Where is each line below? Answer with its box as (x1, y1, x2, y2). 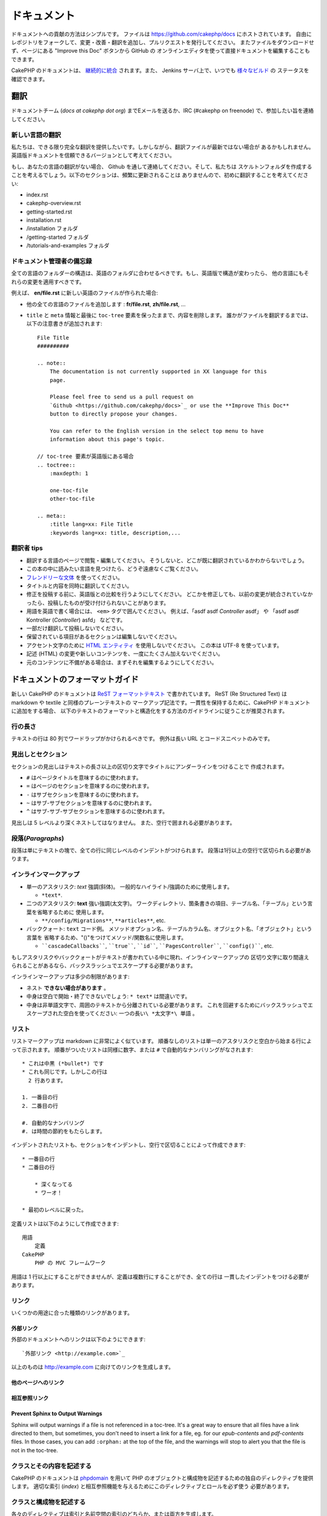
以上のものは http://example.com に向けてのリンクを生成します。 (11, 1363, 174, 1370)
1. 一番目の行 (22, 1094, 59, 1101)
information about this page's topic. (49, 436, 165, 443)
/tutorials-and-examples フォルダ (26, 242, 110, 249)
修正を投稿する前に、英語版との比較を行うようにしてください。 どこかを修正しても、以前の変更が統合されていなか (26, 591, 313, 598)
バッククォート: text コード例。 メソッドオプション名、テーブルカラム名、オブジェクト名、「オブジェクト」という (26, 925, 312, 933)
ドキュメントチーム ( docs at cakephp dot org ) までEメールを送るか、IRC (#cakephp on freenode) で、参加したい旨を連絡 (11, 107, 314, 115)
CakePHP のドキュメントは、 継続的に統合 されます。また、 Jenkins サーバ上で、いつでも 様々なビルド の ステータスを (11, 67, 309, 74)
